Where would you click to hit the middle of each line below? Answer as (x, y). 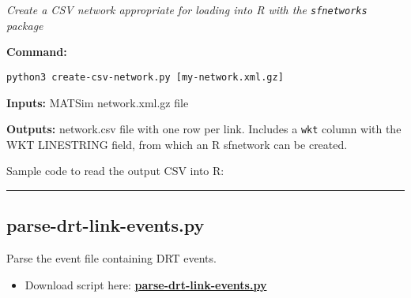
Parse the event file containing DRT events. (111, 258)
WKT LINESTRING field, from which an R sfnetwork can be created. (177, 144)
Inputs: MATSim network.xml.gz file (98, 102)
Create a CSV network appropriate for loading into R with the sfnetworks (187, 9)
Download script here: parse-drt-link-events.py (146, 284)
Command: (37, 52)
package (25, 25)
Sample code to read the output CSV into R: (115, 171)
